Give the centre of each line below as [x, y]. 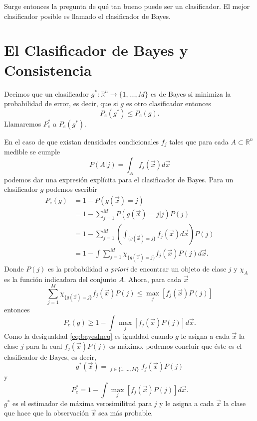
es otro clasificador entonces [168, 103]
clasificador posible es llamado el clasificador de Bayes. [87, 16]
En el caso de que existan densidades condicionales [82, 141]
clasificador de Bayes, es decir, [50, 356]
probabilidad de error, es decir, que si [61, 103]
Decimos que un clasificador [46, 93]
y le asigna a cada [187, 403]
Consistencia [48, 70]
